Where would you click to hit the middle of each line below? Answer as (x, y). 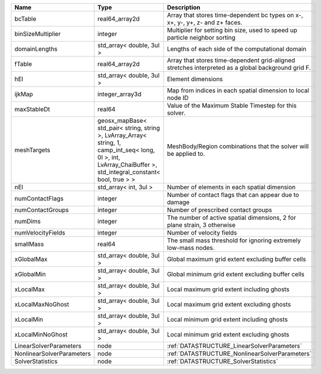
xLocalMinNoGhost (41, 334)
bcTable (25, 19)
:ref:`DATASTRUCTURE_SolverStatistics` (223, 361)
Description (184, 7)
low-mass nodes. (190, 248)
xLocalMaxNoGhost (42, 304)
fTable (23, 64)
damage (178, 202)
